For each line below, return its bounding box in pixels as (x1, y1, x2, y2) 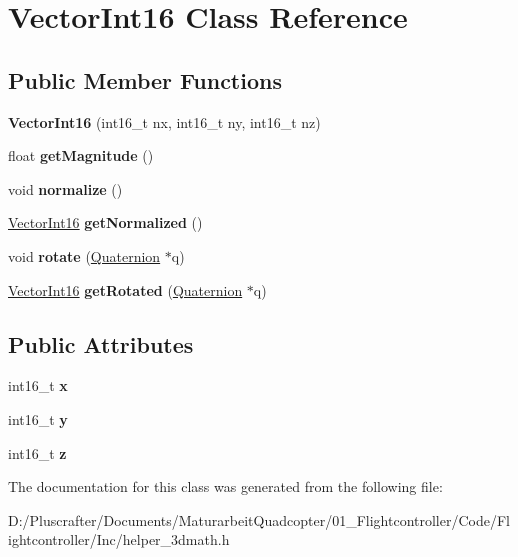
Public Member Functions (8, 64, 282, 95)
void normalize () (8, 178, 123, 199)
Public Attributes (8, 328, 194, 359)
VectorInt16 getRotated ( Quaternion (8, 279, 243, 300)
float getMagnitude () (8, 145, 154, 166)
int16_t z (8, 442, 67, 463)
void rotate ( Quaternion (8, 245, 161, 266)
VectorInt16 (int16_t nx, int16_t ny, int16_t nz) (8, 111, 321, 132)
